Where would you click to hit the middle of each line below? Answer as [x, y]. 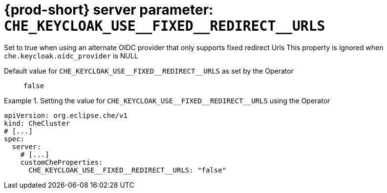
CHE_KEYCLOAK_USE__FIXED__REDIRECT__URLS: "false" [128, 170]
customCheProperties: [62, 162]
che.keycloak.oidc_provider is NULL [71, 56]
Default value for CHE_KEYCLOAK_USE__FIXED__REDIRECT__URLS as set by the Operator [149, 71]
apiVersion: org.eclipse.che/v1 [66, 115]
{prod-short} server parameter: [109, 10]
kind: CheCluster [37, 123]
